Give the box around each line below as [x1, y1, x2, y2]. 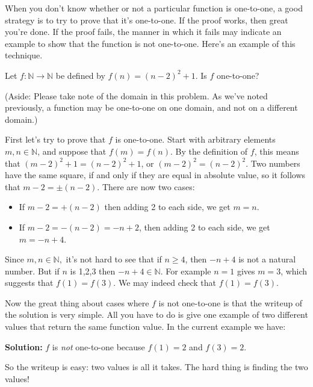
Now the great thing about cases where [5, 296, 149, 309]
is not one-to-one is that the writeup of [158, 296, 303, 309]
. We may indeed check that [113, 276, 217, 289]
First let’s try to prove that [5, 133, 106, 146]
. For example [160, 264, 211, 277]
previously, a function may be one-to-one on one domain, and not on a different [5, 101, 298, 114]
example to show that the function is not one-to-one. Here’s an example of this [5, 37, 296, 49]
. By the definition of [170, 144, 248, 157]
